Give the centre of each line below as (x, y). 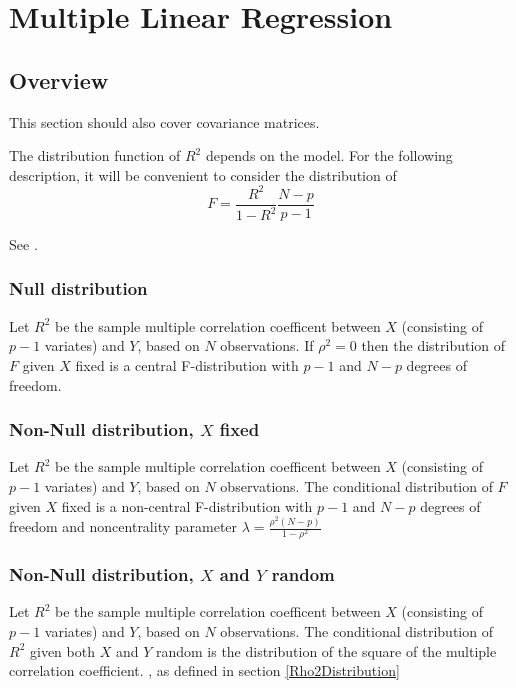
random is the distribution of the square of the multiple (326, 650)
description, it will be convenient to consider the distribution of (203, 174)
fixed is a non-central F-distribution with (187, 505)
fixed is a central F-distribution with (187, 364)
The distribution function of (95, 155)
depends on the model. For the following (329, 155)
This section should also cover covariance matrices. (164, 121)
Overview (59, 79)
